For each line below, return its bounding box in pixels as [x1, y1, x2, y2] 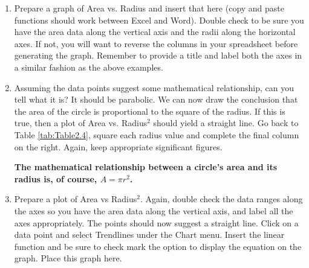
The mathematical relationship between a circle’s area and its [14, 161, 278, 173]
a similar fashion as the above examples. [14, 60, 163, 73]
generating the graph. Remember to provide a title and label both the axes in [14, 49, 302, 62]
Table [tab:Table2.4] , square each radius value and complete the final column [14, 128, 299, 141]
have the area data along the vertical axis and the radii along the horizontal [14, 25, 296, 38]
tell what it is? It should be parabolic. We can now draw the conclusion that [14, 93, 298, 106]
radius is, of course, [14, 172, 97, 185]
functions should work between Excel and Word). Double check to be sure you [14, 13, 304, 26]
